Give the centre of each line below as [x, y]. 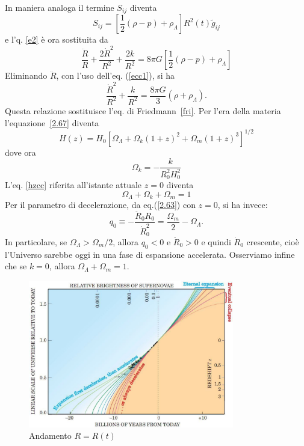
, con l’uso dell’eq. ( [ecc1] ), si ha [116, 75]
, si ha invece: [243, 205]
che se [16, 266]
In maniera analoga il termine [60, 7]
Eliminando [26, 75]
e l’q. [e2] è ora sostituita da [57, 39]
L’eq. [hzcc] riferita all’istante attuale [73, 185]
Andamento [50, 435]
